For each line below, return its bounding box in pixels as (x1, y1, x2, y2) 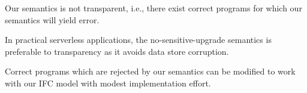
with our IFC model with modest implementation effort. (5, 76, 211, 89)
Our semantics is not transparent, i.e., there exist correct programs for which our (5, 2, 302, 14)
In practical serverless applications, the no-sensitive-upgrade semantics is (5, 33, 272, 46)
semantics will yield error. (5, 13, 100, 26)
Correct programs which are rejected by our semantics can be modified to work (5, 65, 296, 77)
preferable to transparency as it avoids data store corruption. (5, 45, 229, 57)
